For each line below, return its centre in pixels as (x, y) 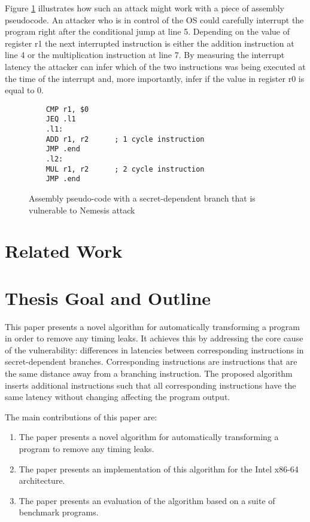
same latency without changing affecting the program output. (118, 397)
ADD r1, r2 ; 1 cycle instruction (125, 139)
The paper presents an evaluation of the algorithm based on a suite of (147, 500)
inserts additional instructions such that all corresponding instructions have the (151, 385)
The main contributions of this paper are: (81, 416)
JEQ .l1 (61, 119)
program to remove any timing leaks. (86, 449)
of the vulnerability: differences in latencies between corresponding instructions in (154, 349)
